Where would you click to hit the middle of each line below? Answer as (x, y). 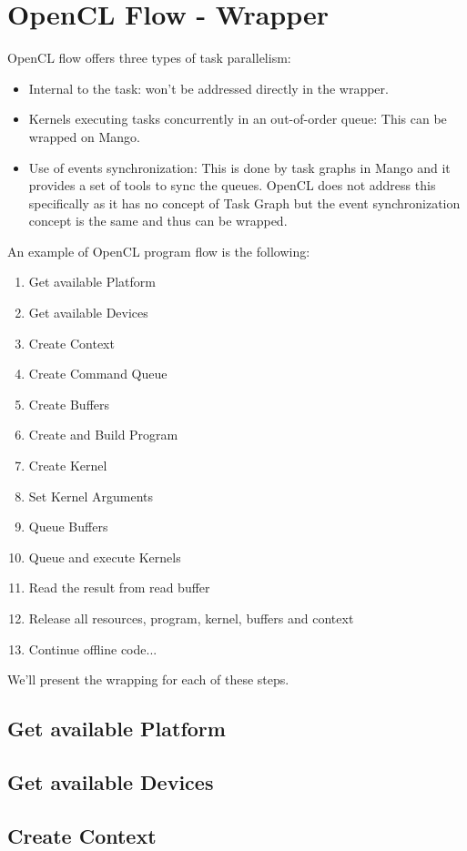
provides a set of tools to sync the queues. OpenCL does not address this (232, 185)
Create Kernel (68, 466)
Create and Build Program (103, 435)
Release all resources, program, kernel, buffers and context (191, 618)
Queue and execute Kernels (105, 557)
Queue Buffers (68, 527)
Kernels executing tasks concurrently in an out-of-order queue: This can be (238, 119)
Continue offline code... (93, 648)
